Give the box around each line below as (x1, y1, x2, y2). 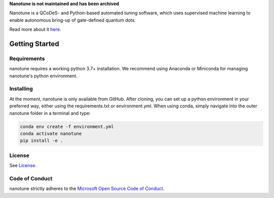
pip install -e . (20, 138, 63, 144)
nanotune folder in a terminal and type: (9, 110, 91, 116)
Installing (9, 85, 33, 92)
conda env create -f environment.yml (20, 124, 114, 129)
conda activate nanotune (20, 131, 82, 137)
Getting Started (9, 39, 59, 48)
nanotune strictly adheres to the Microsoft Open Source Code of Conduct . (9, 185, 164, 192)
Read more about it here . (9, 26, 61, 32)
